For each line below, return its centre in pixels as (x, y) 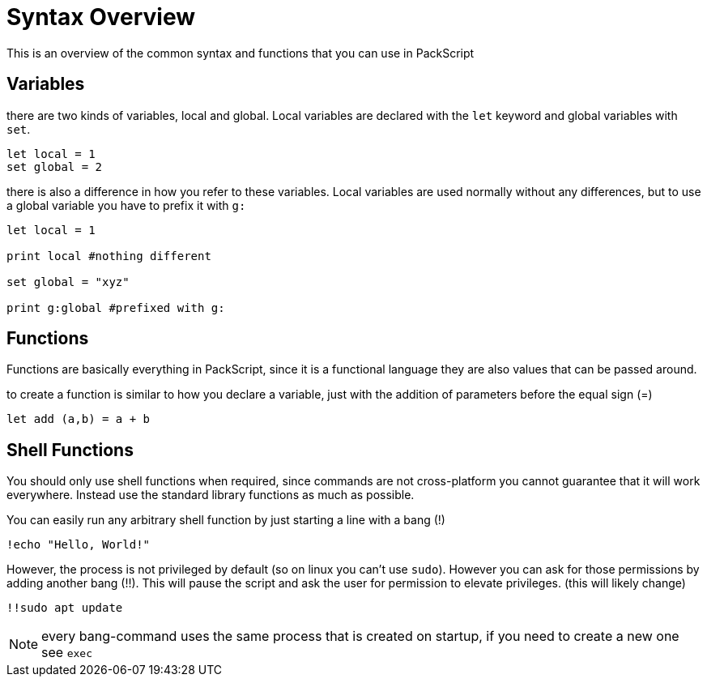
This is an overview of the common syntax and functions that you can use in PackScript (241, 53)
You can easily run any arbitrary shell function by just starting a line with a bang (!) (226, 520)
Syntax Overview (101, 17)
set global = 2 (55, 166)
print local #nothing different (109, 256)
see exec (67, 653)
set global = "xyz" (68, 282)
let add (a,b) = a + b (79, 419)
